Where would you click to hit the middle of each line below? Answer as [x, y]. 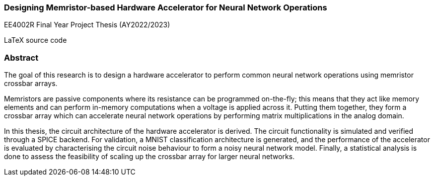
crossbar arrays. [31, 84]
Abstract [21, 57]
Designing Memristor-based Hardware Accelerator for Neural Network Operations [166, 7]
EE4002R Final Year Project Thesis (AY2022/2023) [87, 25]
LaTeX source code [36, 40]
